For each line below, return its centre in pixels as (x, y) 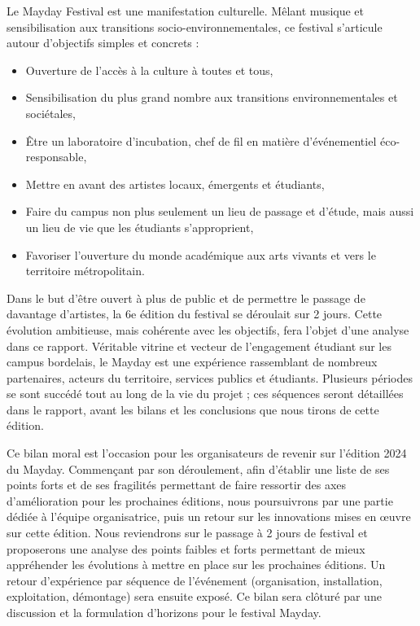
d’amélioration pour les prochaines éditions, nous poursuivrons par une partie (200, 500)
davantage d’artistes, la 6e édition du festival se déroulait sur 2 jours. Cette (195, 314)
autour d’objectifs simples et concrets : (103, 43)
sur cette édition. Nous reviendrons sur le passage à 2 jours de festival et (187, 533)
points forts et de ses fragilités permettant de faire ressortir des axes (177, 485)
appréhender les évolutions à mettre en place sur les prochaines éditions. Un (196, 565)
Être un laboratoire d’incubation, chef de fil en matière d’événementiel (201, 140)
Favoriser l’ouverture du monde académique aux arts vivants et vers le (201, 254)
